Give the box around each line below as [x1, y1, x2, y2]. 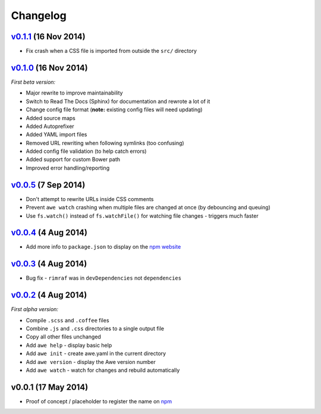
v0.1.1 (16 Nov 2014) [11, 32, 86, 42]
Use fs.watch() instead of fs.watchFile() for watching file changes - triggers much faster [26, 212, 259, 219]
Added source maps [26, 114, 75, 121]
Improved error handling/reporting [26, 164, 110, 171]
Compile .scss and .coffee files [26, 316, 109, 324]
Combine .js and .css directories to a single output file [26, 325, 165, 333]
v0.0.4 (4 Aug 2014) [11, 228, 87, 238]
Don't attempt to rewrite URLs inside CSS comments [26, 195, 154, 202]
